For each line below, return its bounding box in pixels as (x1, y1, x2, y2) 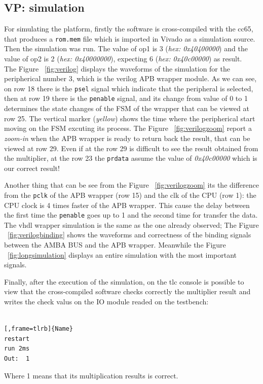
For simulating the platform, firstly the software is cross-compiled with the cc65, (4, 23, 253, 34)
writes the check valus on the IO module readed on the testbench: (4, 296, 209, 307)
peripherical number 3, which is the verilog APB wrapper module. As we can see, (4, 73, 257, 84)
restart (4, 335, 30, 342)
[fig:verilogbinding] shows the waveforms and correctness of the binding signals (8, 229, 251, 240)
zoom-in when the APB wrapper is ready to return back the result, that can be (4, 132, 250, 143)
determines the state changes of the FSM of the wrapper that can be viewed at (4, 103, 249, 114)
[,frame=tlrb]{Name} (4, 325, 73, 333)
